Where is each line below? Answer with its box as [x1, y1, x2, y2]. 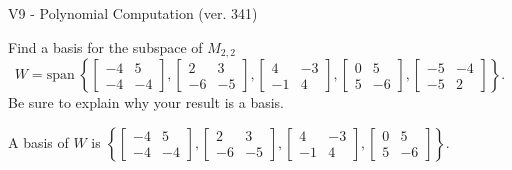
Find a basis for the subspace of [8, 36, 203, 57]
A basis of [8, 131, 69, 152]
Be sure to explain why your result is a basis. [8, 92, 285, 113]
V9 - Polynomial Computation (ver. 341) [8, 3, 258, 23]
